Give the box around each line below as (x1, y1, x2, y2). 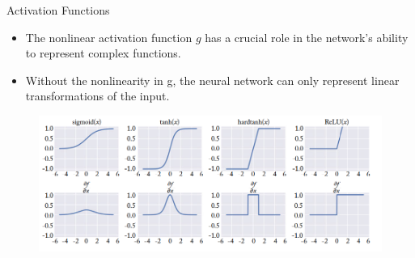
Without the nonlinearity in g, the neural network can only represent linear (25, 71, 400, 88)
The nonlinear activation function (25, 28, 193, 45)
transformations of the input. (25, 87, 170, 104)
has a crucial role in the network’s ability (205, 28, 409, 45)
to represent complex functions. (25, 44, 181, 61)
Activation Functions (6, 2, 110, 18)
